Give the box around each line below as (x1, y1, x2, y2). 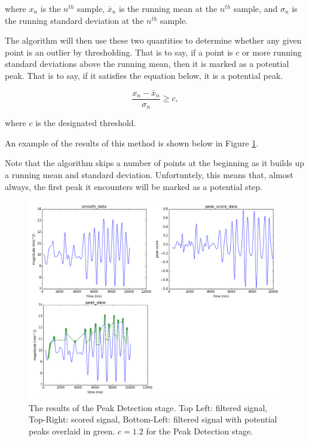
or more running (242, 45, 302, 58)
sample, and (234, 2, 278, 14)
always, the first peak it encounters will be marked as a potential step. (5, 180, 262, 192)
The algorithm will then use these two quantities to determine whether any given (5, 34, 302, 47)
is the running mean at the (119, 2, 218, 14)
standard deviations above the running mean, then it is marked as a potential (5, 57, 289, 70)
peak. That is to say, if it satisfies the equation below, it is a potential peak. (5, 69, 283, 81)
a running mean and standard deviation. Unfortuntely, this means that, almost (5, 169, 293, 181)
